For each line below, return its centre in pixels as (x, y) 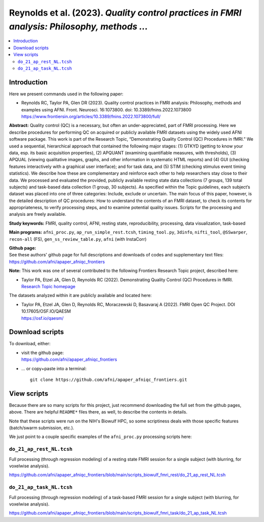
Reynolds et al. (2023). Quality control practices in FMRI (125, 13)
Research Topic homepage (48, 286)
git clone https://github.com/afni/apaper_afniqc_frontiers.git (109, 380)
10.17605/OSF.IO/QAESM (46, 311)
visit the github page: (43, 353)
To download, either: (30, 344)
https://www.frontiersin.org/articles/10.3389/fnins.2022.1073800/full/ (91, 116)
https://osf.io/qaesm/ (42, 318)
